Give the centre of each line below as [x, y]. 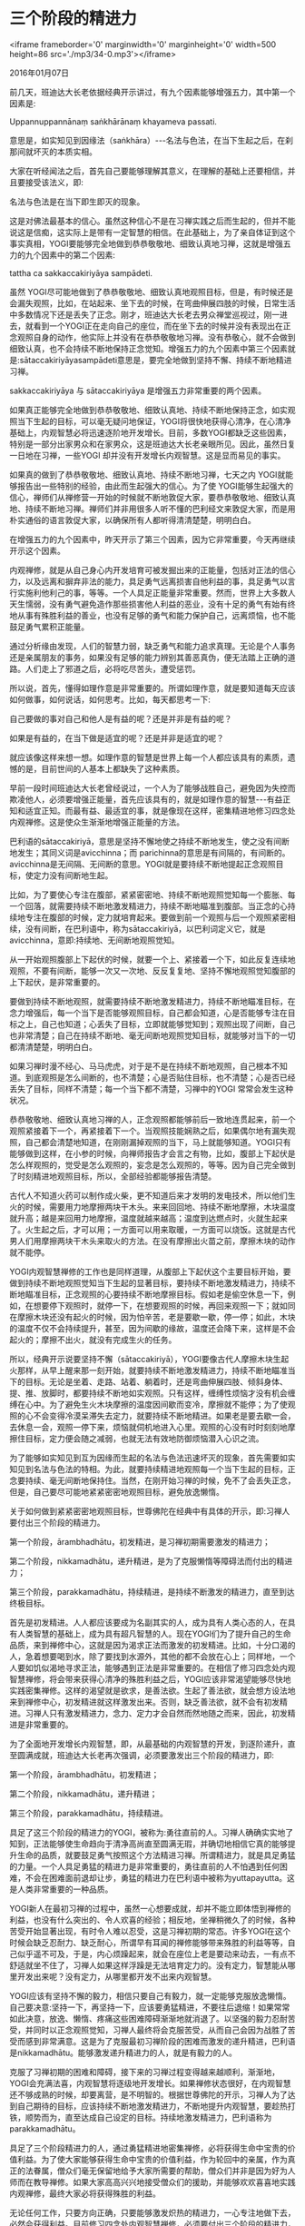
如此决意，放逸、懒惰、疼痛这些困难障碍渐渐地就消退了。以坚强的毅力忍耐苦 [152, 2018]
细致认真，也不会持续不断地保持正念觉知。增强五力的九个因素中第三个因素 [148, 348]
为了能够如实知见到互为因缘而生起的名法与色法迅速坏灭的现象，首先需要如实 [152, 1458]
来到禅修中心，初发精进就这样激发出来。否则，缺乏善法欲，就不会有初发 [144, 1702]
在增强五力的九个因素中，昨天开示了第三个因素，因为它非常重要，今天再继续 [152, 539]
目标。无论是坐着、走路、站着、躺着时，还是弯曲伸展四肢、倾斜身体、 [156, 1381]
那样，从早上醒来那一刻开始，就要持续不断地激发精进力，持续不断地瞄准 [152, 1370]
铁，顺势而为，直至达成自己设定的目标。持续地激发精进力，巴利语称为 [141, 2117]
